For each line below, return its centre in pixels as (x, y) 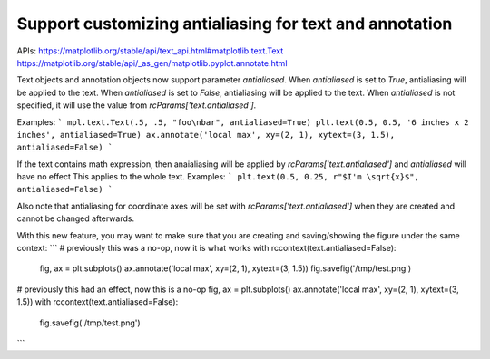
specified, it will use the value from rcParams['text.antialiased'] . (137, 105)
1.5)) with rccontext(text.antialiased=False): (98, 302)
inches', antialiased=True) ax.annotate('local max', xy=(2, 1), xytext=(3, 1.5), (206, 135)
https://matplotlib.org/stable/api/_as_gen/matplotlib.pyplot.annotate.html (152, 63)
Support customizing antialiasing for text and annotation (235, 24)
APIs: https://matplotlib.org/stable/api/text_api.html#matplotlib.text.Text (150, 51)
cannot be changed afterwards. (76, 218)
